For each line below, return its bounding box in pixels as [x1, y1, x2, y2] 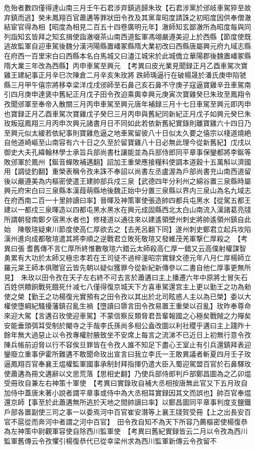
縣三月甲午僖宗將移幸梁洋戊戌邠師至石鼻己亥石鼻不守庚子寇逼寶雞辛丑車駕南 [4, 79, 251, 89]
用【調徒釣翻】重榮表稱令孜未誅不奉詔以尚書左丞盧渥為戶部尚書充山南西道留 [4, 166, 251, 176]
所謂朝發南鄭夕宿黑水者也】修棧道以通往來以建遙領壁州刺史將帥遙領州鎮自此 [4, 214, 251, 224]
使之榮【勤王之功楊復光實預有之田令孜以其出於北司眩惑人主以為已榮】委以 [4, 291, 244, 301]
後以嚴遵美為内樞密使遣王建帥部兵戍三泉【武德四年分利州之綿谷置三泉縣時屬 [4, 175, 251, 186]
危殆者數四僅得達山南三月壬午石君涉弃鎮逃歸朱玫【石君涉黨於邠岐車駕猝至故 [4, 2, 251, 12]
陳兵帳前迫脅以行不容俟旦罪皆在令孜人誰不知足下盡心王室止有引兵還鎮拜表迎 [4, 339, 251, 349]
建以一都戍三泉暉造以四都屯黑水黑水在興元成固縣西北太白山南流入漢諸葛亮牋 [4, 204, 251, 215]
